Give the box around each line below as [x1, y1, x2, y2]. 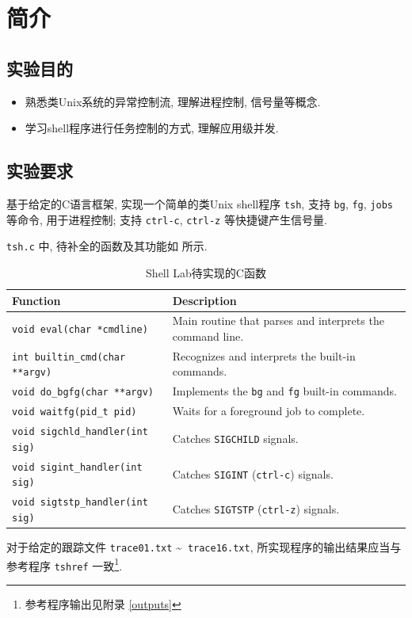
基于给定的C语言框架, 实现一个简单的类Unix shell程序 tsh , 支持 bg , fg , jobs [6, 195, 393, 212]
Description [172, 292, 237, 308]
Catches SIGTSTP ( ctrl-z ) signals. [172, 501, 340, 517]
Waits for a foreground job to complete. [172, 402, 365, 419]
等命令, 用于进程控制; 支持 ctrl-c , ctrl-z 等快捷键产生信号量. [6, 211, 327, 227]
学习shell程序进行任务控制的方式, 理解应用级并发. [25, 120, 279, 136]
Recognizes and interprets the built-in [172, 347, 356, 364]
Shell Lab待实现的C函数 [146, 264, 266, 280]
